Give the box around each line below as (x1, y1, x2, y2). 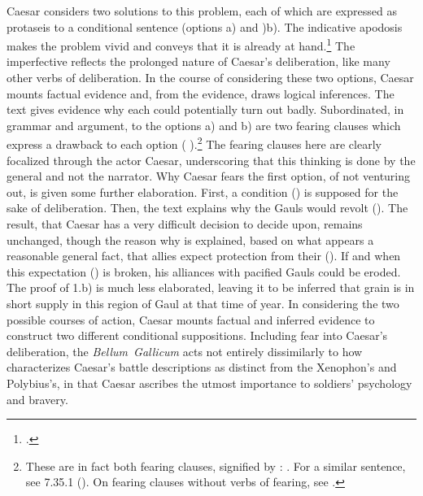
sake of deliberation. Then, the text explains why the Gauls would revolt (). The (7, 199, 408, 216)
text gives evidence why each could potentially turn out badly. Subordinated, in (7, 101, 404, 118)
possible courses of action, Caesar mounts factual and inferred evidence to (7, 311, 375, 328)
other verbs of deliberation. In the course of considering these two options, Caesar (7, 69, 414, 86)
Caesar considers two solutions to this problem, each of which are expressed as (7, 2, 397, 19)
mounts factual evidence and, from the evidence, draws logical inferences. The (7, 85, 395, 102)
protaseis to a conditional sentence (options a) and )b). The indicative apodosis (7, 18, 403, 35)
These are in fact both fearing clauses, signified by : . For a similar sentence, (25, 457, 406, 474)
